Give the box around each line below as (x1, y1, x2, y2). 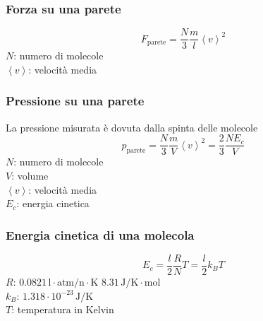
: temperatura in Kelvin (11, 302, 114, 317)
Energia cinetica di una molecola (6, 226, 195, 243)
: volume (11, 168, 49, 182)
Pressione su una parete (6, 92, 145, 110)
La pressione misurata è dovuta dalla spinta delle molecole (6, 119, 258, 134)
